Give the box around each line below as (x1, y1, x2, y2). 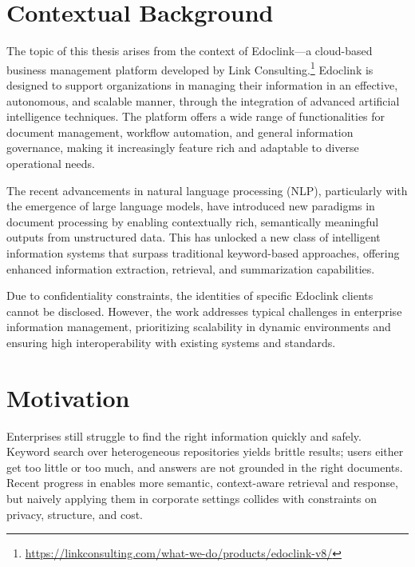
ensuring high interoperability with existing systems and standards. (6, 333, 336, 350)
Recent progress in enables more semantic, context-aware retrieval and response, (6, 474, 398, 491)
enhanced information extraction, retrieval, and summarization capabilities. (6, 260, 375, 277)
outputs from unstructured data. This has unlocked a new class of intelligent (6, 229, 381, 246)
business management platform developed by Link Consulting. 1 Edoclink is (6, 58, 373, 78)
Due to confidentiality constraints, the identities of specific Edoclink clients (6, 287, 373, 304)
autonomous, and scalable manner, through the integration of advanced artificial (6, 92, 400, 109)
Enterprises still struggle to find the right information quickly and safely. (6, 427, 362, 444)
